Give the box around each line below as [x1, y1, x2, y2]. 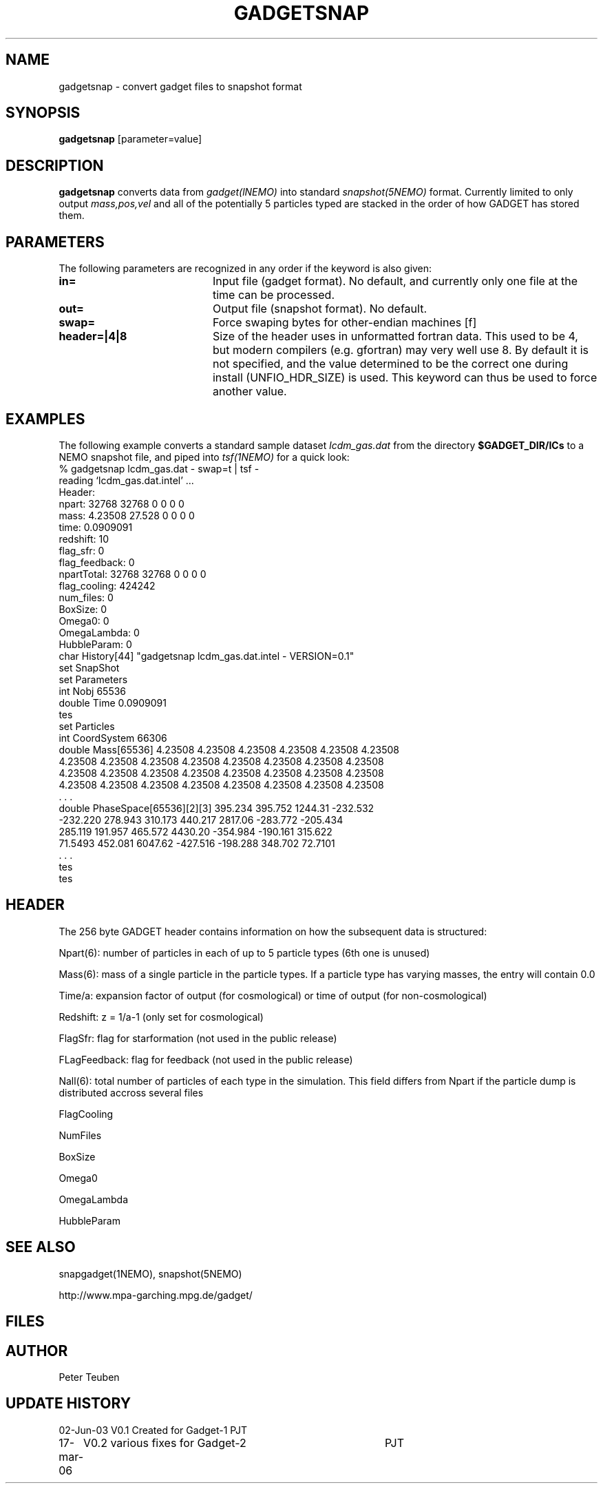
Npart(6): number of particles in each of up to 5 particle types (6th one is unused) [59, 946, 430, 959]
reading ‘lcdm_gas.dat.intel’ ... [59, 474, 194, 486]
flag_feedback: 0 [59, 556, 135, 568]
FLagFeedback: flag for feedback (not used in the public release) [59, 1053, 353, 1065]
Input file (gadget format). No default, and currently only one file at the [212, 274, 578, 289]
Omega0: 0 [59, 614, 109, 627]
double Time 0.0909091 [59, 696, 167, 709]
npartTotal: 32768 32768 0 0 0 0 [59, 568, 207, 580]
